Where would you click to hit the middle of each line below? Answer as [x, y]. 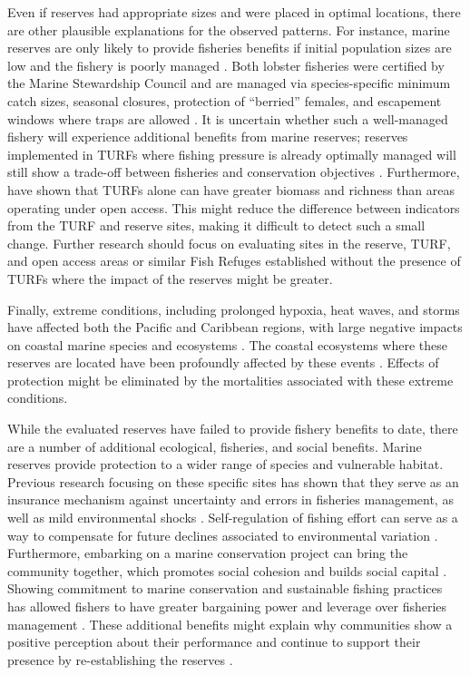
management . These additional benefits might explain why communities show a [230, 624]
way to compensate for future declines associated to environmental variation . [223, 535]
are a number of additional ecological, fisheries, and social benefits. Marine [215, 446]
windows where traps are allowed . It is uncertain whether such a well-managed [228, 118]
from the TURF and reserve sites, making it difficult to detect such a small [216, 225]
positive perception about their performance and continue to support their [214, 642]
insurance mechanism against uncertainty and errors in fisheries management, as [230, 499]
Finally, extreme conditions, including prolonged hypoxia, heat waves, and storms [234, 309]
